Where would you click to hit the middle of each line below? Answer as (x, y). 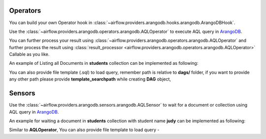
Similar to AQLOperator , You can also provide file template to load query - (84, 130)
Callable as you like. (29, 55)
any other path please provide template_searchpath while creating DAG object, (90, 79)
